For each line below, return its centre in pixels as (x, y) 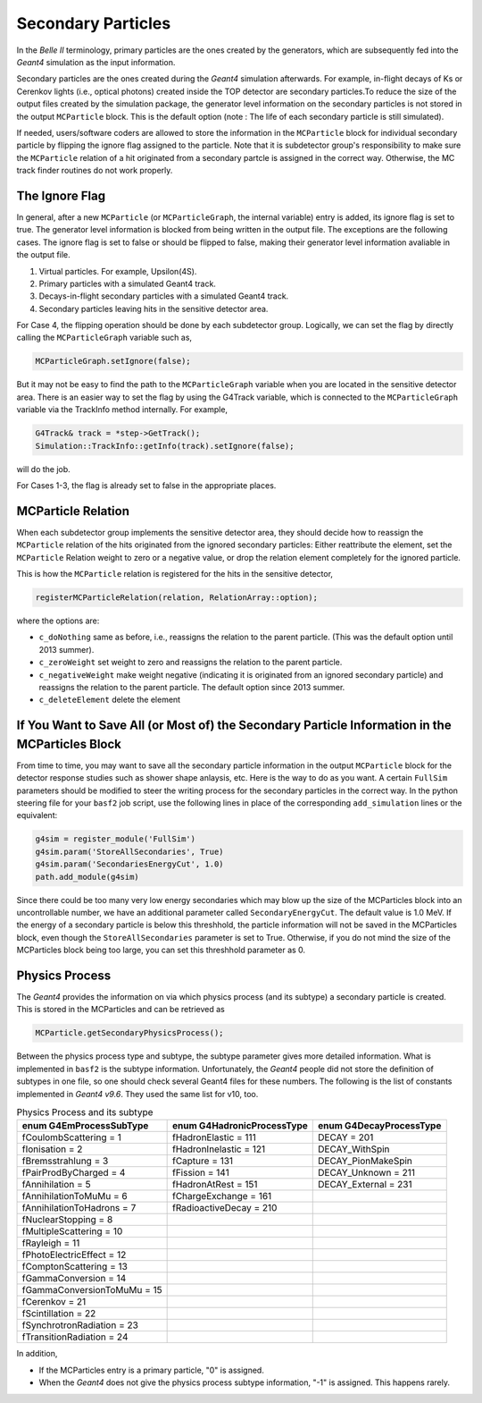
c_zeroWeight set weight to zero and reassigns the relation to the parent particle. (191, 663)
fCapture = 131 (203, 1161)
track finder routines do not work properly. (95, 171)
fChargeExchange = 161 (222, 1196)
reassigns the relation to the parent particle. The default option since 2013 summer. (192, 687)
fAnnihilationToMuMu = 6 (75, 1196)
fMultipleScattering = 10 (72, 1231)
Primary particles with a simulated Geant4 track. (127, 283)
